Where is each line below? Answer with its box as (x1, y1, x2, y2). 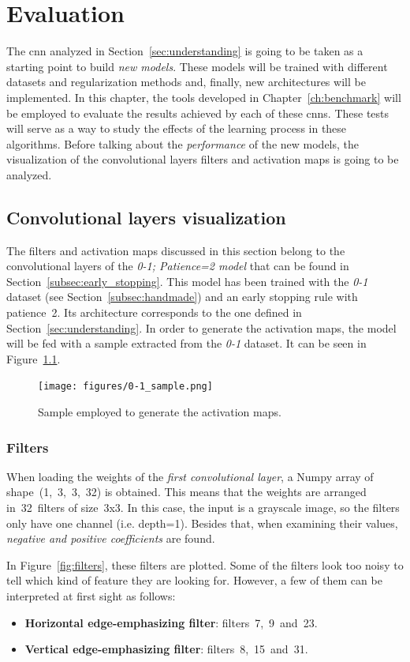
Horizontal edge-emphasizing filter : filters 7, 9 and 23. (24, 614, 318, 630)
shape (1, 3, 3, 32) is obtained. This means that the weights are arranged (6, 483, 367, 500)
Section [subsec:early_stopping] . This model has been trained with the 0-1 (6, 273, 368, 289)
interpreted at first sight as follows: (6, 588, 176, 604)
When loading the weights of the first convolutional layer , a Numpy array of (6, 468, 374, 484)
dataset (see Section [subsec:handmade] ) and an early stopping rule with (6, 288, 358, 305)
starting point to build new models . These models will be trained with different (6, 58, 388, 74)
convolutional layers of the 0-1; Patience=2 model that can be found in (6, 258, 349, 274)
